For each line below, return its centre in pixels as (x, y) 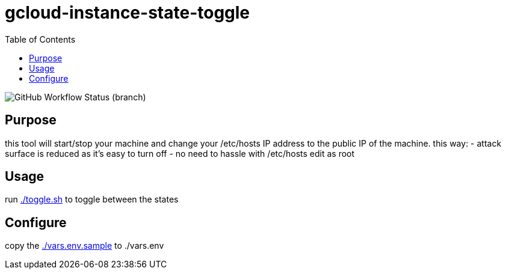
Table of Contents (40, 39)
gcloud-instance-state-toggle (128, 13)
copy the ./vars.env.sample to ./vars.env (85, 246)
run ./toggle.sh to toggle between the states (92, 199)
